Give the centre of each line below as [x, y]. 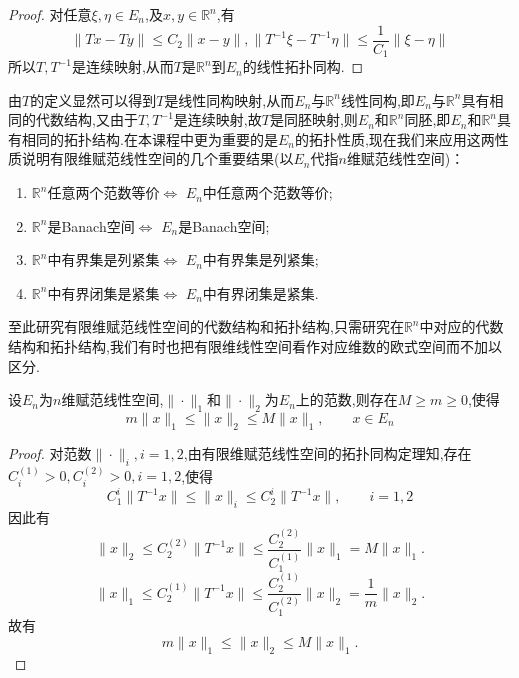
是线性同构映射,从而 [229, 99]
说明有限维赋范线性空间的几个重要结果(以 [157, 158]
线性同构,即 [377, 99]
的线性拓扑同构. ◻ [303, 66]
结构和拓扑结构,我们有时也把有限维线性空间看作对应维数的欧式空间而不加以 [255, 346]
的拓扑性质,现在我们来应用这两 [394, 138]
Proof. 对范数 [50, 452]
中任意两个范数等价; [267, 192]
